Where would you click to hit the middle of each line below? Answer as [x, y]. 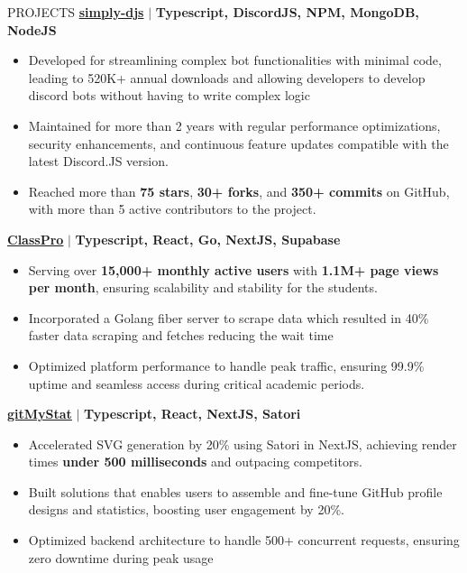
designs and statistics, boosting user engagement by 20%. [186, 509]
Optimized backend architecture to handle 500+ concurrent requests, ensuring [244, 540]
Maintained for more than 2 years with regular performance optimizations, [234, 125]
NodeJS [32, 29]
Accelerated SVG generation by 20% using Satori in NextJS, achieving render [243, 444]
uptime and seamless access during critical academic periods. [197, 383]
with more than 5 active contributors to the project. [172, 209]
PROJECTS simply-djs [76, 12]
